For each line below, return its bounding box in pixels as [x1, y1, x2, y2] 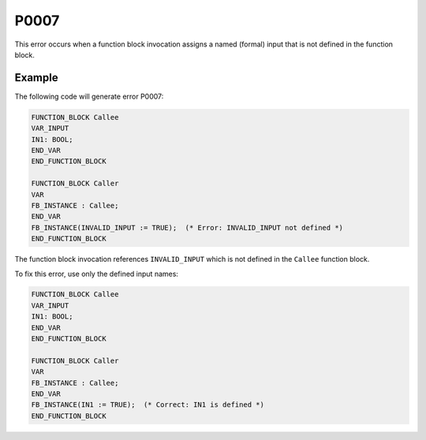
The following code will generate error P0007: [14, 91, 164, 101]
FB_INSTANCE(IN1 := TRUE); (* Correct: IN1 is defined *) [31, 401, 264, 409]
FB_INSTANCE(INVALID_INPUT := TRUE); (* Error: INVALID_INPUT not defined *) [31, 223, 343, 232]
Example [14, 71, 58, 84]
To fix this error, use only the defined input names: [14, 269, 179, 278]
